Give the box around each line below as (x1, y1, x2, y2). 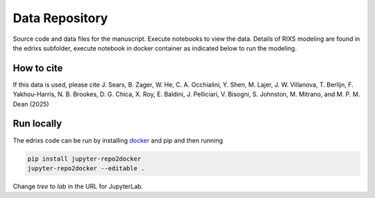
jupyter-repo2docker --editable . (27, 164, 145, 172)
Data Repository (12, 10, 108, 26)
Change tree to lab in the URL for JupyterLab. (12, 182, 144, 190)
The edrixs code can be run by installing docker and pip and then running (12, 136, 224, 145)
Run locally (12, 118, 62, 129)
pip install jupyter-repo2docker (27, 154, 142, 163)
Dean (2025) (12, 100, 49, 108)
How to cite (12, 62, 63, 74)
